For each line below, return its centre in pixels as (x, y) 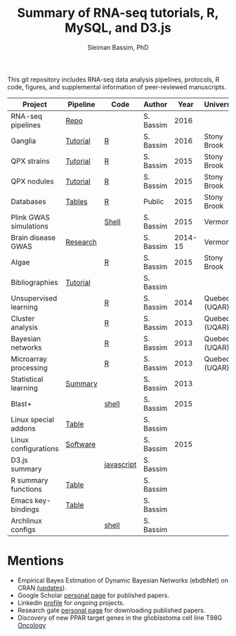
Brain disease (33, 237)
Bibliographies (34, 282)
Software (81, 444)
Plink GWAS (31, 217)
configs (24, 529)
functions (26, 489)
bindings (25, 509)
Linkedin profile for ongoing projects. (71, 602)
